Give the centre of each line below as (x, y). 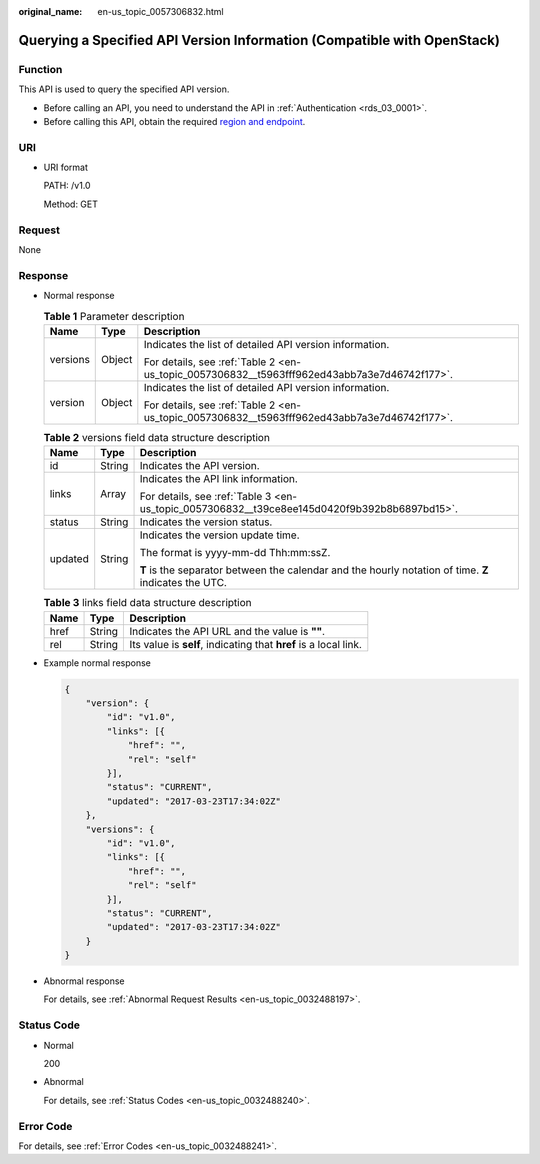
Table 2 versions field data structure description (156, 438)
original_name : (50, 11)
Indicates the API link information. (219, 479)
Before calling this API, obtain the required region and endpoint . (174, 121)
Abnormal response (84, 981)
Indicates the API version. (199, 466)
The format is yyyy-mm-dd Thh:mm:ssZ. (235, 553)
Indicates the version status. (206, 522)
